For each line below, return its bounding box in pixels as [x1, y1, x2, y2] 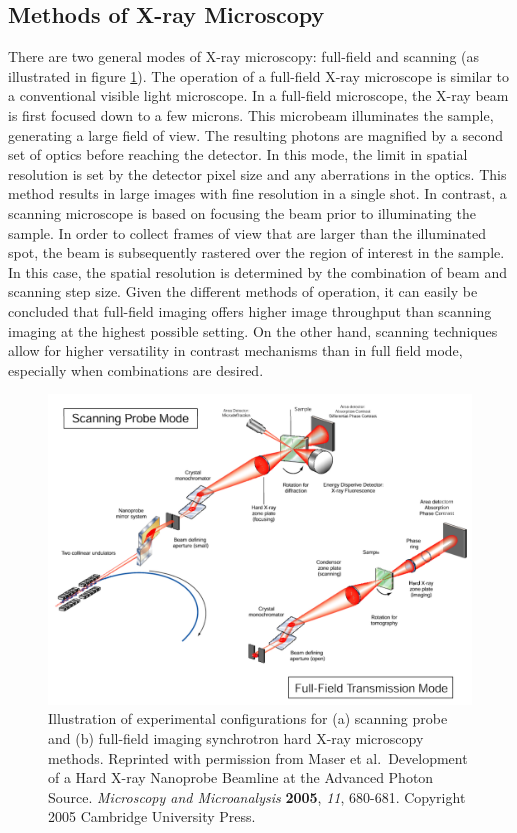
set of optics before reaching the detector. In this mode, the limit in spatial [8, 144, 468, 165]
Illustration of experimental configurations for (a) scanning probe [48, 708, 448, 729]
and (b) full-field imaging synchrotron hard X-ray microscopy [48, 728, 424, 749]
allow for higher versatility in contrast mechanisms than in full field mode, [8, 340, 463, 361]
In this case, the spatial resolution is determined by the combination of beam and [8, 261, 508, 282]
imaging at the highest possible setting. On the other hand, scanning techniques [8, 320, 498, 341]
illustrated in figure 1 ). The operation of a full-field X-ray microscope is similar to [8, 65, 510, 86]
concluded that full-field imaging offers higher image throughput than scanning [8, 300, 492, 321]
